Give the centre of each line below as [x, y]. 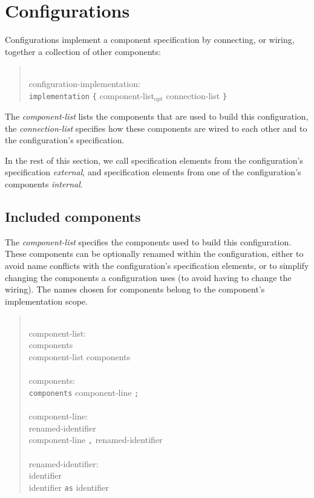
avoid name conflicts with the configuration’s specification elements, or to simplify [157, 265]
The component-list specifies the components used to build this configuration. [148, 241]
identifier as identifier [69, 487]
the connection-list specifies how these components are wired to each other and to [156, 128]
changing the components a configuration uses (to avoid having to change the [148, 277]
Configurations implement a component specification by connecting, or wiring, [150, 40]
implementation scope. [46, 301]
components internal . [44, 183]
